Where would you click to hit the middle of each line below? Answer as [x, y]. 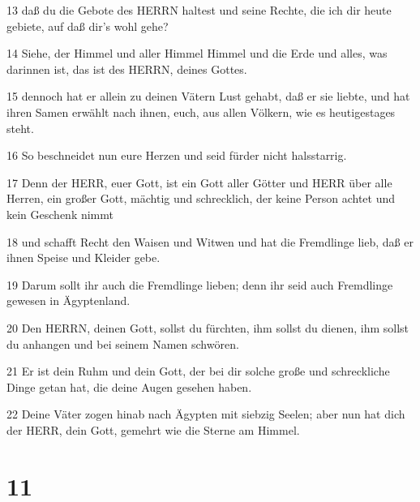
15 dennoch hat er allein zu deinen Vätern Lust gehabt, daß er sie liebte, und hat [208, 96]
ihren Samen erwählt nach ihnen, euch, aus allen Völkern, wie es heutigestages [201, 112]
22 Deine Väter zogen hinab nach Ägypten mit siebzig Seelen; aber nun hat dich [206, 414]
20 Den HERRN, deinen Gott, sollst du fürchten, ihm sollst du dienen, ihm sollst [208, 327]
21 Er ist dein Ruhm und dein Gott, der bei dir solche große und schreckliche [198, 371]
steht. [20, 128]
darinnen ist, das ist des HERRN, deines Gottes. [127, 69]
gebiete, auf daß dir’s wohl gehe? [88, 26]
